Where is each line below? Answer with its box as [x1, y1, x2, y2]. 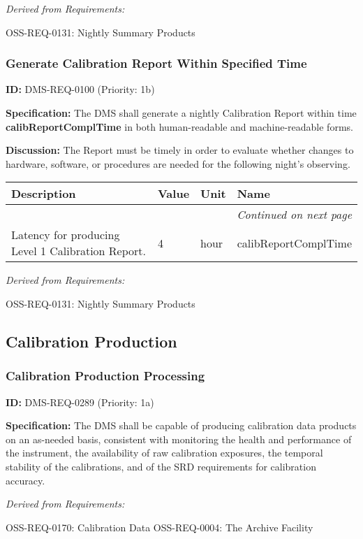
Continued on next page [237, 206, 352, 223]
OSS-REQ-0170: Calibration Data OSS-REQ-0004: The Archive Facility [6, 519, 313, 534]
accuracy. [6, 473, 45, 487]
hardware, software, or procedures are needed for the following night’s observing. [6, 156, 350, 171]
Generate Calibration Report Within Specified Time [6, 55, 307, 72]
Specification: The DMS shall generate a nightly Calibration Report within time [6, 106, 357, 120]
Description [11, 185, 76, 202]
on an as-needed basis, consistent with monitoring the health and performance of [6, 431, 352, 446]
